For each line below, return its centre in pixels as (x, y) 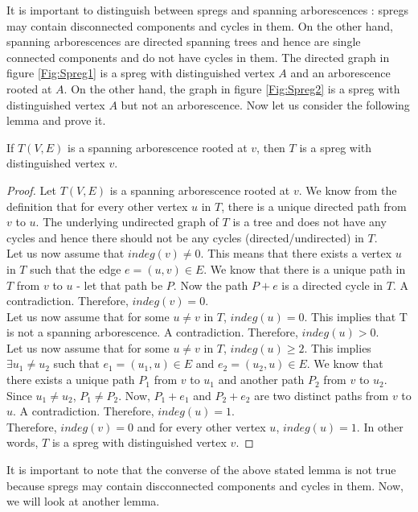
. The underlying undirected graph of (127, 222)
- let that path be (120, 285)
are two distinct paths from (322, 395)
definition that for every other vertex (97, 206)
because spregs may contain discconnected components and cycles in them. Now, (205, 485)
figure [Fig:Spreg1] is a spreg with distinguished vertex (141, 73)
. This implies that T (356, 316)
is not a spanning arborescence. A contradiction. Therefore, (152, 332)
